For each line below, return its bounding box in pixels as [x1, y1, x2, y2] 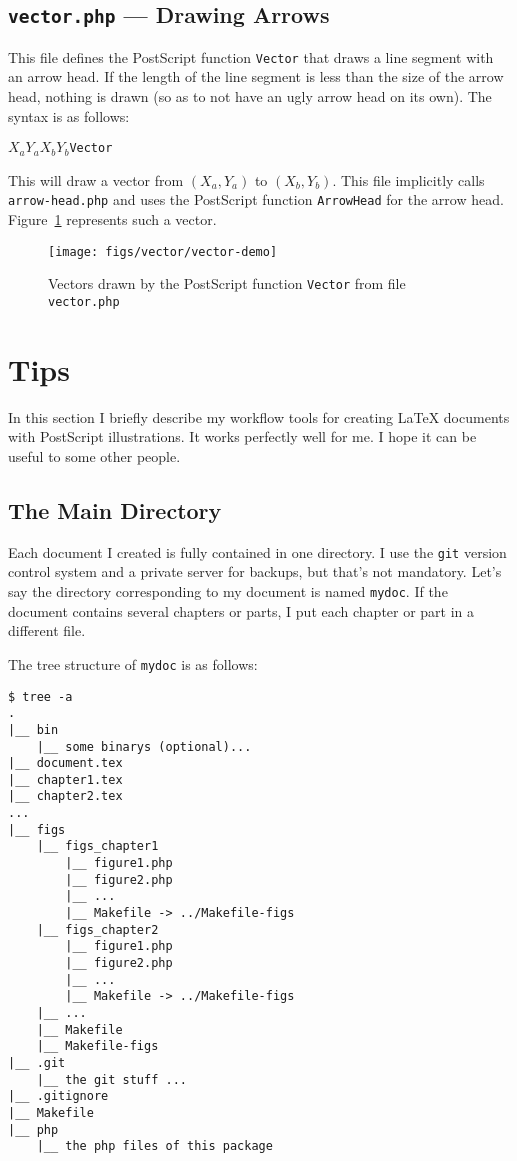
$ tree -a [8, 689, 73, 704]
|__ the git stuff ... [36, 1072, 187, 1087]
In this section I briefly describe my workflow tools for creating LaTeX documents [8, 406, 510, 427]
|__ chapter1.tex [8, 772, 123, 787]
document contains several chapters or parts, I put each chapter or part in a [8, 600, 475, 621]
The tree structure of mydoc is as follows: [8, 653, 258, 674]
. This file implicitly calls [332, 169, 485, 190]
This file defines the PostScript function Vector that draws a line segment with [8, 46, 494, 67]
